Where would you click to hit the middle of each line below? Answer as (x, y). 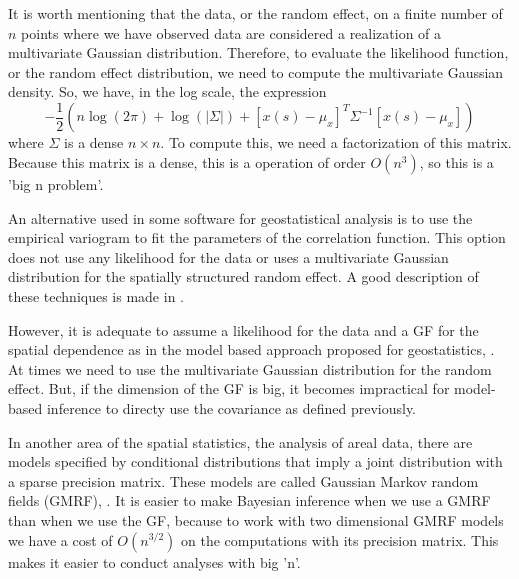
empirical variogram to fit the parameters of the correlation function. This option (257, 237)
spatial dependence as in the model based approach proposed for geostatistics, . (251, 349)
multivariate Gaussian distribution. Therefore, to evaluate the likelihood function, (258, 52)
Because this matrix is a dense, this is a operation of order (187, 162)
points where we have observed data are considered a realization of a (231, 32)
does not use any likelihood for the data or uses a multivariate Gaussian (228, 256)
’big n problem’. (56, 184)
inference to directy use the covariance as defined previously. (231, 407)
